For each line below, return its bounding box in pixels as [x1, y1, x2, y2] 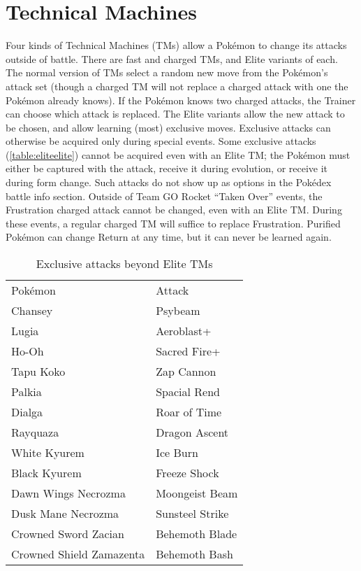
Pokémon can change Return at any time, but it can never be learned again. [6, 230, 332, 244]
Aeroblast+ [156, 323, 212, 339]
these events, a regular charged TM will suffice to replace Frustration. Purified [6, 216, 341, 230]
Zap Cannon [156, 363, 216, 380]
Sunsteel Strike [156, 505, 229, 522]
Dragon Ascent [156, 424, 229, 441]
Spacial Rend [156, 383, 220, 400]
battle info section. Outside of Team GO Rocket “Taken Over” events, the [6, 188, 323, 203]
